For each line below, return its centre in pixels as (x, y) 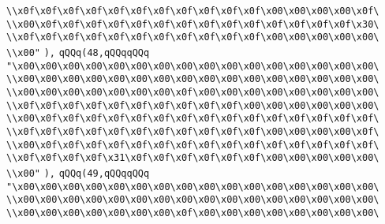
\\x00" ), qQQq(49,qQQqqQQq (78, 173)
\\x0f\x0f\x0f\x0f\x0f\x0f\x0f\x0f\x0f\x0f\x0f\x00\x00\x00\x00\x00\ (193, 37)
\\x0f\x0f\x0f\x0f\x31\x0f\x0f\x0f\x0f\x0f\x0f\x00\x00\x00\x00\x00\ (193, 158)
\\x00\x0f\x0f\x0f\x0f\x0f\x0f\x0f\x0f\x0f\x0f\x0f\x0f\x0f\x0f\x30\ (193, 24)
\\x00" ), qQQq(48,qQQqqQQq (78, 52)
